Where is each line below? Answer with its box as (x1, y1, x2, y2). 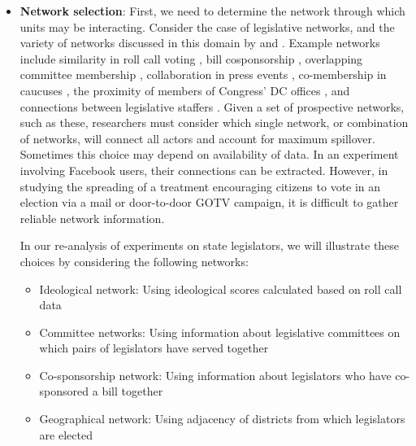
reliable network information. (19, 209, 165, 226)
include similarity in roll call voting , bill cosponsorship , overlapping (19, 50, 363, 67)
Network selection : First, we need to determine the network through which (19, 2, 405, 19)
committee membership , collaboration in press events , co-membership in (19, 66, 387, 83)
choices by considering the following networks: (19, 252, 249, 269)
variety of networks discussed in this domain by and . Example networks (19, 34, 380, 51)
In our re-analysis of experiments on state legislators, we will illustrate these (19, 237, 400, 254)
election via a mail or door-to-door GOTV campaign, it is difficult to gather (19, 194, 399, 211)
